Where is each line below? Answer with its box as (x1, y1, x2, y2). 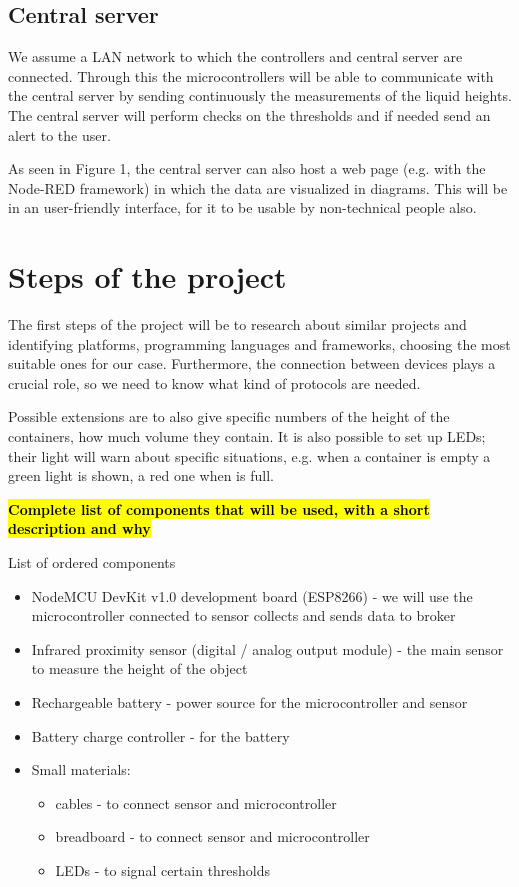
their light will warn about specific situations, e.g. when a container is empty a (8, 445, 491, 466)
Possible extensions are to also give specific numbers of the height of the (8, 406, 450, 427)
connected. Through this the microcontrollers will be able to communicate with (8, 65, 494, 86)
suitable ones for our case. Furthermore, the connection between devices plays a (8, 353, 496, 374)
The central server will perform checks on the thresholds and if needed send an (8, 104, 491, 125)
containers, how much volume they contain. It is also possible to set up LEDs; (8, 426, 486, 447)
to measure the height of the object (31, 658, 248, 679)
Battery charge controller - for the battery (31, 725, 290, 746)
